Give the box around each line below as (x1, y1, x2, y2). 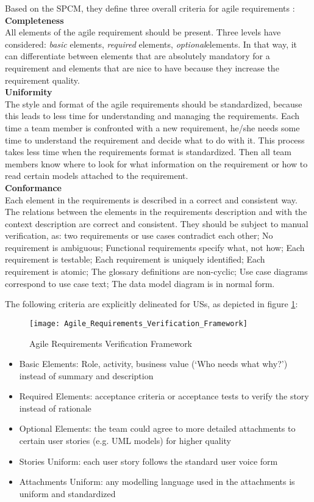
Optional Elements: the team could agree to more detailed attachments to (19, 422, 296, 435)
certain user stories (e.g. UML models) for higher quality (19, 434, 231, 447)
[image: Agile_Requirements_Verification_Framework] (29, 319, 248, 328)
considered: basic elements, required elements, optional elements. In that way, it (5, 37, 298, 50)
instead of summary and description (19, 369, 154, 382)
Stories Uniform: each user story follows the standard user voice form (19, 454, 278, 467)
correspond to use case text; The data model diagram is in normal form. (5, 277, 275, 289)
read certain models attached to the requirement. (5, 169, 188, 182)
